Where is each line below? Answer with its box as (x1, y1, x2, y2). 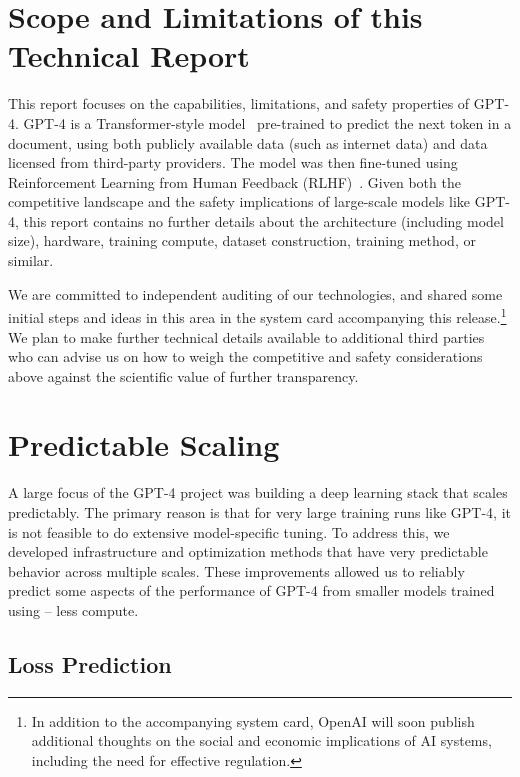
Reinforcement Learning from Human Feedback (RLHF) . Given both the (8, 171, 461, 192)
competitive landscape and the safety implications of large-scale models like (8, 191, 470, 212)
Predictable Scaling (8, 424, 280, 465)
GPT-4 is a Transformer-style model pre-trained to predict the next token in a (23, 112, 512, 133)
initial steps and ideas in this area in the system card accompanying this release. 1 (8, 304, 507, 327)
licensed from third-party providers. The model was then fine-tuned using (8, 152, 458, 173)
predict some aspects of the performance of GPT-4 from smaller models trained (8, 580, 495, 601)
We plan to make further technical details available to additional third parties (8, 326, 485, 347)
